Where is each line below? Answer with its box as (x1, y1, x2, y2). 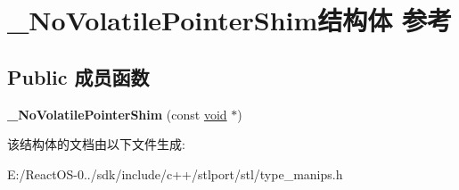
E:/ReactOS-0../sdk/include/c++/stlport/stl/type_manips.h (7, 164, 343, 183)
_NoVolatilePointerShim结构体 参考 (7, 2, 453, 38)
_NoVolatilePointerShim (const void (7, 104, 227, 123)
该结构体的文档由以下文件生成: (7, 135, 185, 153)
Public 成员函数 (7, 62, 150, 90)
